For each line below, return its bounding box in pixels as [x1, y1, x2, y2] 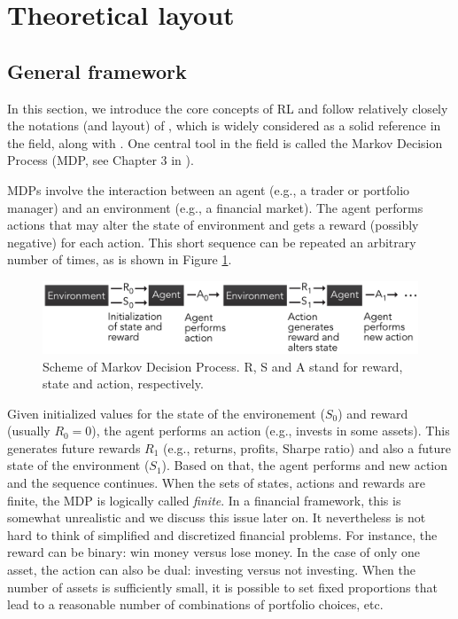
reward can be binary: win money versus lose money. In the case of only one [7, 543, 420, 561]
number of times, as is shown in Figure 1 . [7, 250, 232, 269]
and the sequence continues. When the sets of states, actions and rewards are [7, 474, 426, 492]
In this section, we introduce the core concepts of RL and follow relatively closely [7, 98, 448, 117]
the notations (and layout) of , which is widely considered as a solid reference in [7, 116, 441, 135]
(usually [7, 421, 50, 440]
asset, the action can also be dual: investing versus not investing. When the [7, 560, 416, 579]
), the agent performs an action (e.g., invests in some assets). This [91, 421, 450, 440]
